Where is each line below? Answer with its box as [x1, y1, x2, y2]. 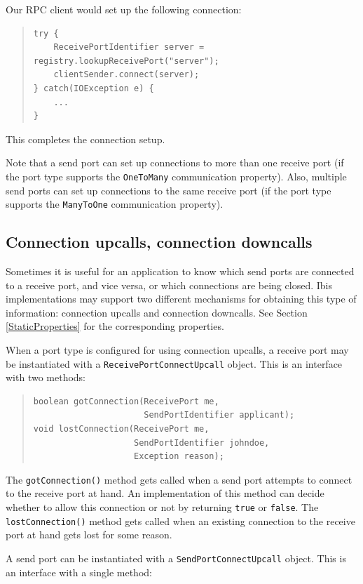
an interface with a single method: [6, 564, 152, 579]
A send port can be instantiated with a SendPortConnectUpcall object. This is [6, 550, 346, 565]
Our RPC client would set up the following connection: [6, 2, 242, 16]
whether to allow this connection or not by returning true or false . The [6, 500, 319, 515]
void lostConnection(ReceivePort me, [33, 424, 210, 434]
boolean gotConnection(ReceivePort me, [33, 396, 219, 406]
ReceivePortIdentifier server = [53, 42, 205, 53]
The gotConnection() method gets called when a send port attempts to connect [6, 472, 352, 486]
